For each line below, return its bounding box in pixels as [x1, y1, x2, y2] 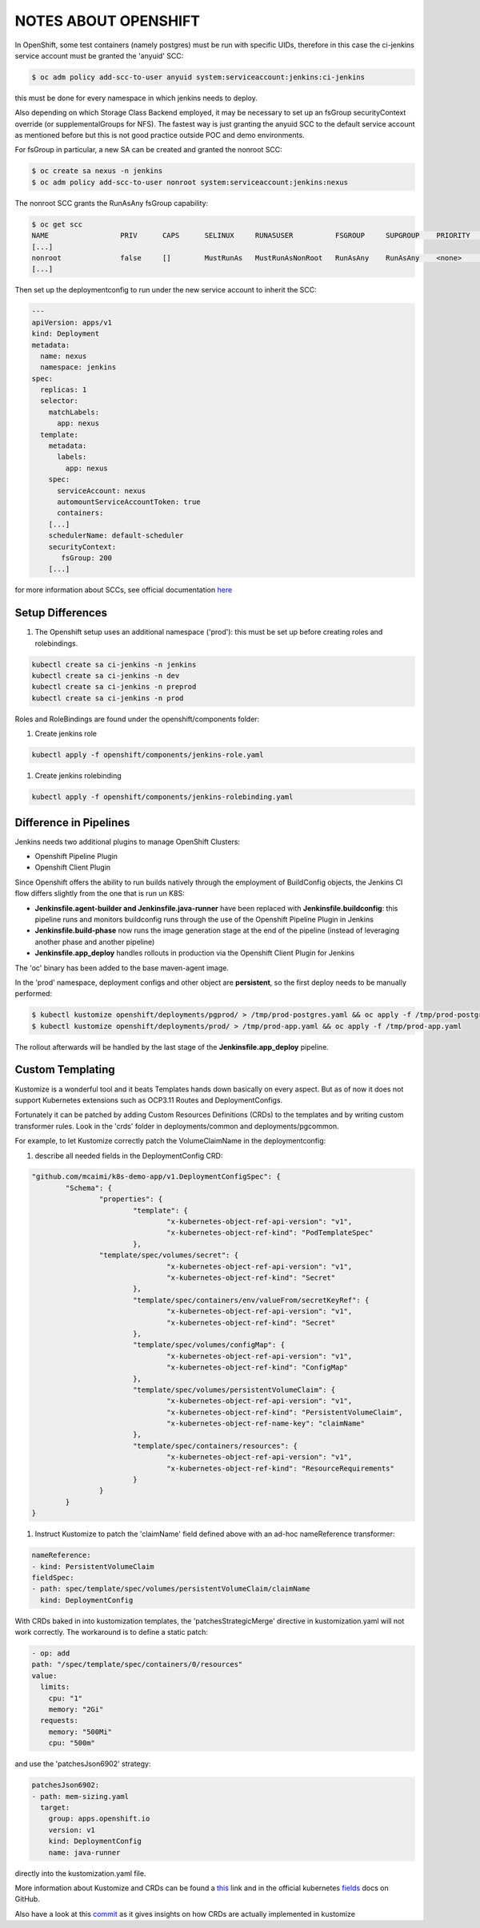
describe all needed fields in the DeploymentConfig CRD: [34, 1151, 223, 1160]
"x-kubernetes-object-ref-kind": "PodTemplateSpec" [166, 1228, 374, 1237]
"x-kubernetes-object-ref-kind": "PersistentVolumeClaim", [166, 1407, 403, 1417]
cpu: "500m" [48, 1739, 96, 1748]
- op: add [31, 1649, 70, 1658]
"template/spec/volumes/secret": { [98, 1251, 239, 1260]
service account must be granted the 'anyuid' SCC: [14, 50, 184, 60]
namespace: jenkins [40, 363, 117, 372]
